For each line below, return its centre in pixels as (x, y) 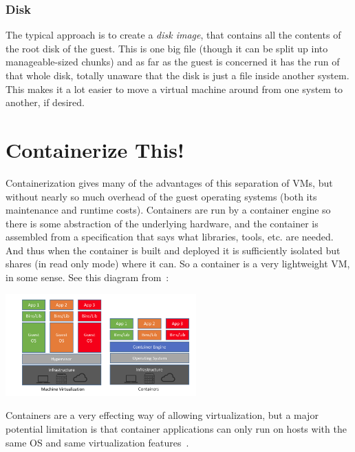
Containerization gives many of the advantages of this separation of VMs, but (169, 182)
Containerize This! (95, 149)
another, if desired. (45, 102)
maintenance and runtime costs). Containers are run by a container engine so (168, 210)
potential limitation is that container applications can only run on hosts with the (176, 428)
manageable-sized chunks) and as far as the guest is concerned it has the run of (173, 62)
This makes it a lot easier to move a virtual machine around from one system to (174, 89)
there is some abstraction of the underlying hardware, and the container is (162, 223)
